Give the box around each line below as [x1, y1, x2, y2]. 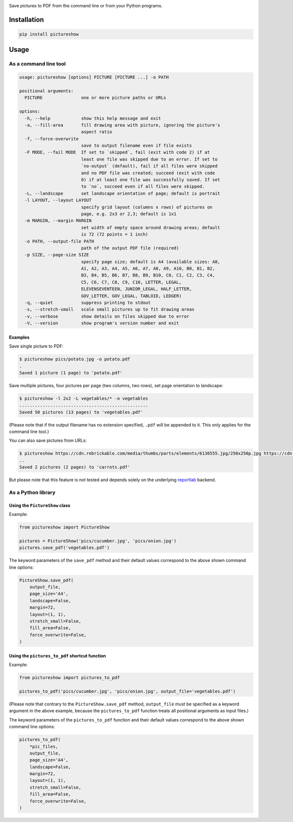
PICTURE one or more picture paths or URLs [24, 95, 167, 101]
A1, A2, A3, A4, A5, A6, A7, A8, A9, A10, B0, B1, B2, [81, 266, 215, 271]
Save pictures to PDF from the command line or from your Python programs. [9, 3, 163, 8]
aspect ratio [81, 129, 112, 135]
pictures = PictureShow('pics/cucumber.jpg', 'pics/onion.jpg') [19, 538, 177, 544]
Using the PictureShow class [9, 502, 71, 508]
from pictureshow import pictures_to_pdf [19, 675, 120, 680]
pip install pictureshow [19, 32, 79, 37]
